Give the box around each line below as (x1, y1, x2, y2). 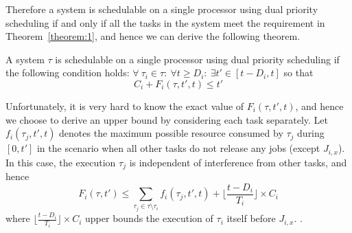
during (297, 126, 325, 140)
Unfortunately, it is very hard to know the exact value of (5, 98, 244, 113)
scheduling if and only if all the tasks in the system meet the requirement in (5, 15, 325, 30)
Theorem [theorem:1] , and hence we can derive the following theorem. (5, 29, 301, 43)
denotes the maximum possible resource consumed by (59, 126, 283, 140)
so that (283, 65, 314, 80)
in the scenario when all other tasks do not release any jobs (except (36, 141, 320, 155)
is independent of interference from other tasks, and (129, 155, 347, 169)
